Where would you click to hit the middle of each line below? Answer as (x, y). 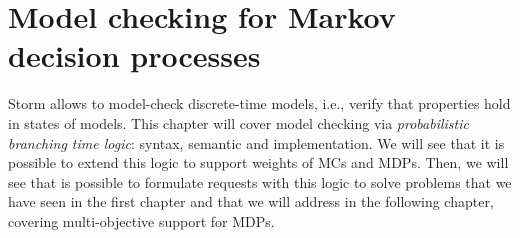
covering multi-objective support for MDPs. (141, 220)
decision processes (134, 55)
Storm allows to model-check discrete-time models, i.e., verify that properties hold (259, 103)
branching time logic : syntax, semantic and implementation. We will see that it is (256, 142)
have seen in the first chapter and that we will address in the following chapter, (251, 201)
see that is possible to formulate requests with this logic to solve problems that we (260, 181)
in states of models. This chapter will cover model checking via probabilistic (238, 122)
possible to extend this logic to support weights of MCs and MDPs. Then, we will (258, 162)
